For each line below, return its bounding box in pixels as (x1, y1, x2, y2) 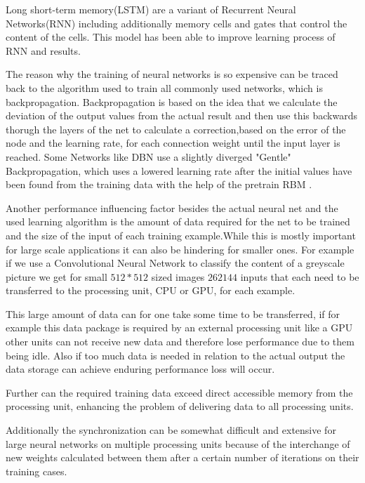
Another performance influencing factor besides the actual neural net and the (6, 200, 338, 215)
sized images (151, 269, 205, 284)
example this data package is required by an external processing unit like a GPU (6, 320, 353, 335)
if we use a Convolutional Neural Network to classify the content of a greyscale (6, 256, 345, 270)
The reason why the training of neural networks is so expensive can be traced (6, 67, 338, 81)
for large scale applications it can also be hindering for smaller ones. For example (6, 241, 354, 256)
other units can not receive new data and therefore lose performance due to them (6, 334, 354, 349)
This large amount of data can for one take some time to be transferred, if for (6, 306, 340, 321)
